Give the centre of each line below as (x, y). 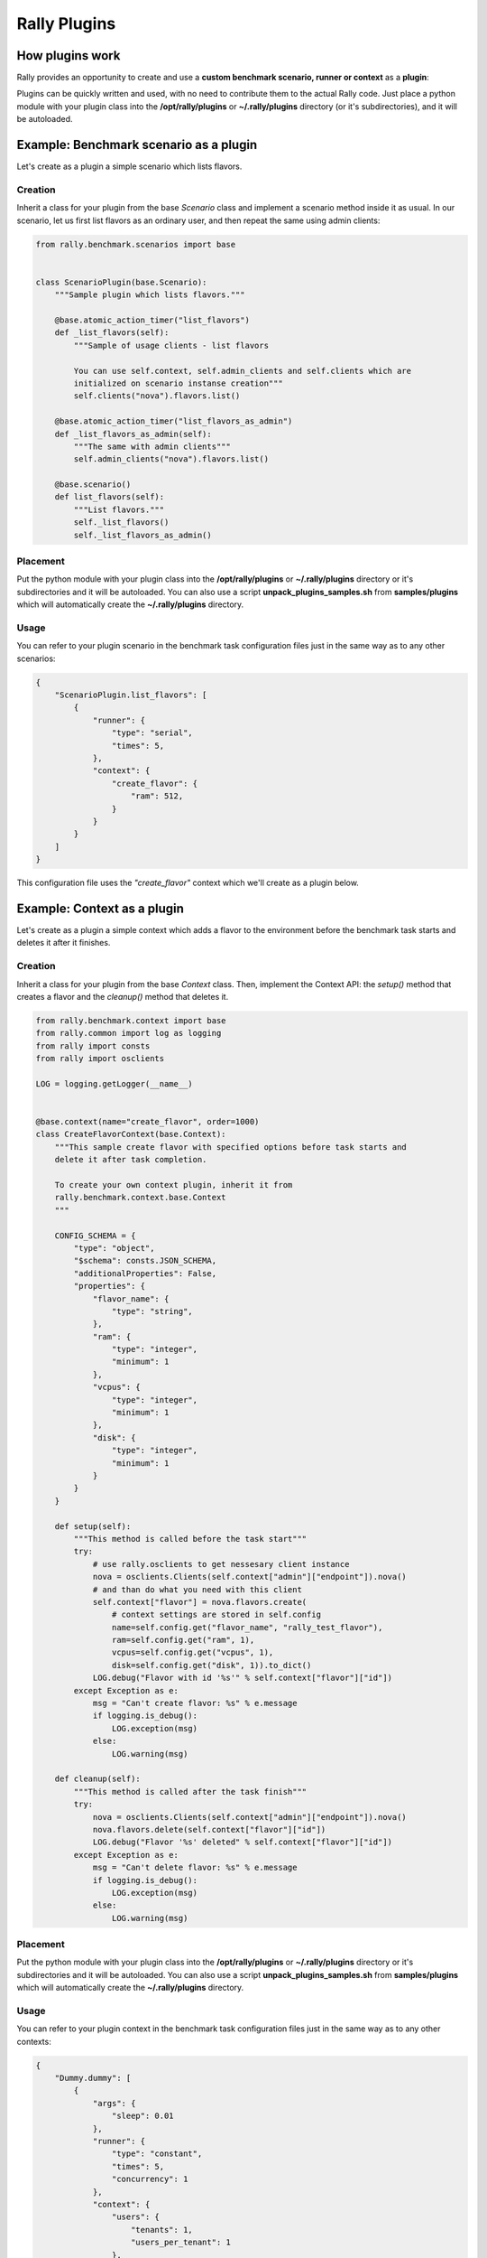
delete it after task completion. (131, 1160)
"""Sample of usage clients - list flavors (171, 345)
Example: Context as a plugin (101, 908)
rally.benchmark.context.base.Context (140, 1198)
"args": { (114, 2103)
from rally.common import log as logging (129, 1033)
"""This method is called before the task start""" (190, 1539)
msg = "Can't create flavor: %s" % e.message (195, 1703)
